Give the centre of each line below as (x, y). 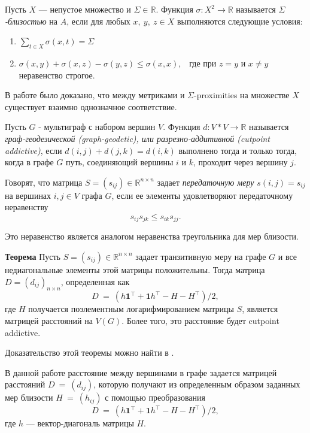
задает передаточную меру (206, 182)
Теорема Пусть (33, 256)
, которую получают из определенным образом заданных (197, 384)
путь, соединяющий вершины (119, 162)
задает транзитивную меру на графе (201, 256)
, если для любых (98, 21)
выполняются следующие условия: (240, 21)
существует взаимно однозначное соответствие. (91, 106)
